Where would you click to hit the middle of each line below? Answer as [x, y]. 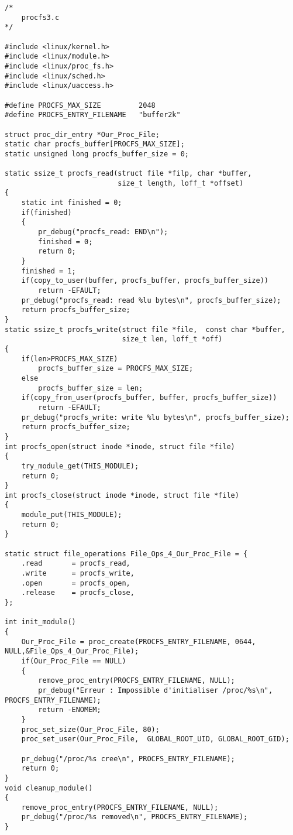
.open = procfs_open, [76, 583]
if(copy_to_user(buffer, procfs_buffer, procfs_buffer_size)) [145, 281]
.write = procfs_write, [78, 574]
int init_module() [40, 622]
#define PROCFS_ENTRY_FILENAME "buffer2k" [93, 115]
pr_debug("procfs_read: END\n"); [103, 232]
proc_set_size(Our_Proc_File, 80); [90, 729]
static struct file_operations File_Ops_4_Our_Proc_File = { [126, 554]
